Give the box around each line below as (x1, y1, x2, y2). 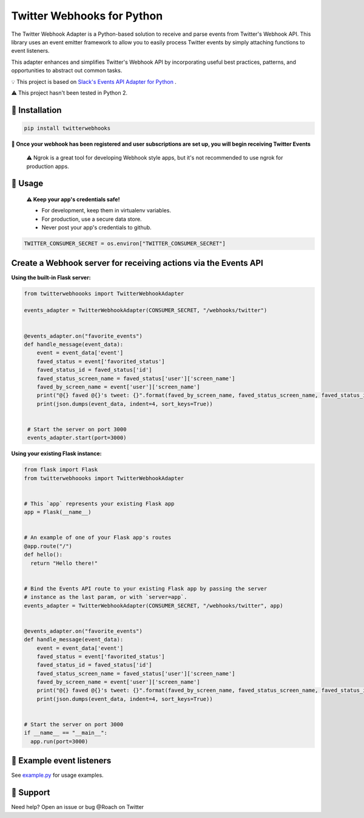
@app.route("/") (24, 543, 73, 549)
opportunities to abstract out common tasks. (11, 67, 123, 74)
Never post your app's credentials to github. (41, 224, 152, 231)
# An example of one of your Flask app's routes (24, 534, 172, 541)
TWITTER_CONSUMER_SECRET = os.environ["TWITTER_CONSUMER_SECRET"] (24, 240, 226, 247)
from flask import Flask (24, 466, 98, 473)
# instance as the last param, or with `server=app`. (24, 593, 187, 601)
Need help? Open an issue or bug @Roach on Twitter (11, 803, 144, 811)
